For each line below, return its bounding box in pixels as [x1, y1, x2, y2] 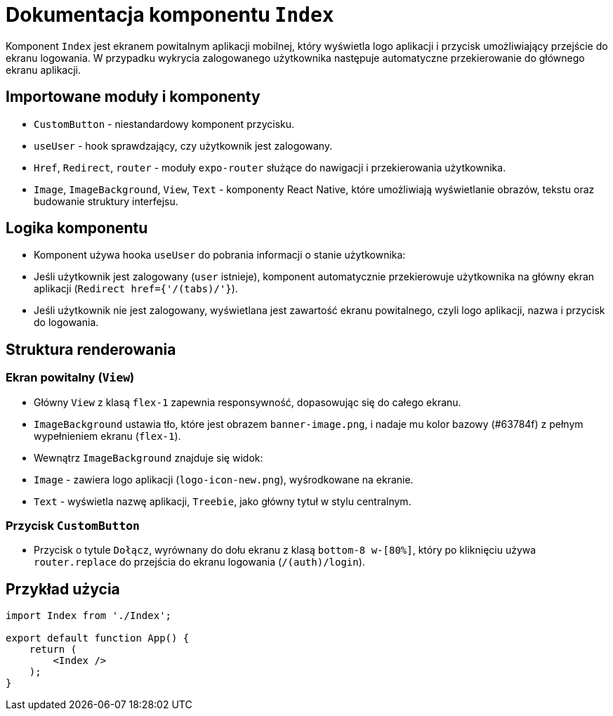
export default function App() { [6, 632, 190, 644]
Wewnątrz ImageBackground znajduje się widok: [34, 451, 263, 464]
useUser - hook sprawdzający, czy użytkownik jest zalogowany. [34, 139, 333, 152]
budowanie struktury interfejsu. [34, 195, 178, 207]
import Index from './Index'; [6, 610, 172, 622]
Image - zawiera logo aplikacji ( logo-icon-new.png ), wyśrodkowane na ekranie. [34, 473, 414, 486]
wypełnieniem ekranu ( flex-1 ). [34, 429, 181, 442]
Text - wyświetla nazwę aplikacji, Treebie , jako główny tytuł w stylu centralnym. [34, 495, 411, 507]
